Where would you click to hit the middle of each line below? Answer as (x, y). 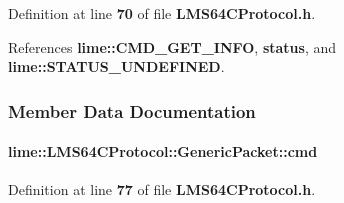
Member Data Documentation (132, 110)
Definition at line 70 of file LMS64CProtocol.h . (162, 13)
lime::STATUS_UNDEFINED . (116, 66)
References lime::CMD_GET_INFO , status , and (172, 46)
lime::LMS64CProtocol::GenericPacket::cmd (163, 151)
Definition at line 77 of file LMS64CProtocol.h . (162, 189)
